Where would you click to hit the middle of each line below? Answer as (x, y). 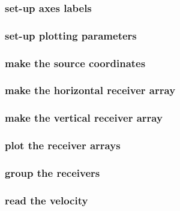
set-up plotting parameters (71, 35)
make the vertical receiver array (84, 118)
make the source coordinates (75, 63)
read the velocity (46, 200)
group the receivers (52, 172)
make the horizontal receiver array (90, 90)
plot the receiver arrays (63, 145)
